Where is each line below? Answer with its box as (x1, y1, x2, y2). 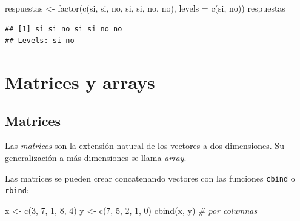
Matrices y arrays (5, 69, 155, 94)
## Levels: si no (5, 36, 75, 45)
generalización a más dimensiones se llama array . (5, 151, 187, 163)
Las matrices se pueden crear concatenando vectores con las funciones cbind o (5, 171, 295, 184)
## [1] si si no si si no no (5, 24, 122, 33)
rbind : (5, 183, 29, 196)
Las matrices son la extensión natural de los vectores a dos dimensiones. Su (5, 139, 284, 152)
